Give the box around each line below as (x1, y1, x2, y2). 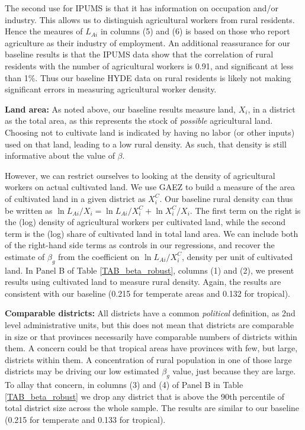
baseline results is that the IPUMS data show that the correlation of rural (5, 48, 274, 60)
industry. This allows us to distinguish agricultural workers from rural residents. (5, 13, 295, 25)
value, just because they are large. (172, 365, 296, 377)
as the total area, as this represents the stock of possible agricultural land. (5, 114, 273, 127)
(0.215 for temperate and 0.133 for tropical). (5, 413, 166, 425)
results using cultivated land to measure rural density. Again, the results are (5, 275, 281, 288)
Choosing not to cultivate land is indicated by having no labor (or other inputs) (5, 126, 295, 138)
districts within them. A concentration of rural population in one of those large (5, 353, 292, 365)
